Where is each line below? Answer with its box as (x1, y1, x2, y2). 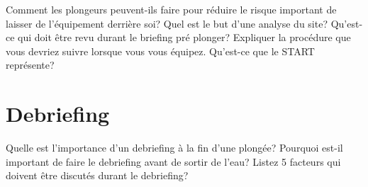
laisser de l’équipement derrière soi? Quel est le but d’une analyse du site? (6, 16, 328, 30)
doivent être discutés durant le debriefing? (6, 168, 189, 183)
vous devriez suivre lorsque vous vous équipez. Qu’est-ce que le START (6, 43, 315, 58)
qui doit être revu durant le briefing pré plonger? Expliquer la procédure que (18, 30, 351, 45)
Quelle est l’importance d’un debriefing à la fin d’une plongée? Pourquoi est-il (6, 140, 343, 155)
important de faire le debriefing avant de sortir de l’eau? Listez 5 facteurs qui (6, 154, 341, 169)
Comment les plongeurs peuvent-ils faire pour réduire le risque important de (6, 2, 337, 16)
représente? (6, 57, 55, 72)
